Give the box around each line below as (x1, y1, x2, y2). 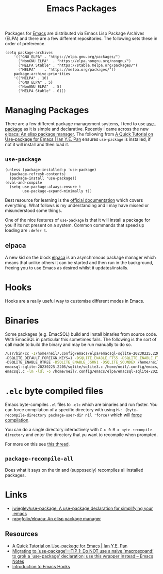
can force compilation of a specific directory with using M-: (5, 406, 123, 412)
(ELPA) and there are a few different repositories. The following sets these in (5, 36, 158, 41)
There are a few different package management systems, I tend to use (5, 121, 146, 127)
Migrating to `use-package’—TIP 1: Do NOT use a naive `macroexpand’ (12, 548, 154, 554)
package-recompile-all (5, 455, 74, 462)
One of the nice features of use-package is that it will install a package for (5, 217, 150, 223)
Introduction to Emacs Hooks (12, 563, 70, 569)
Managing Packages (5, 105, 89, 116)
